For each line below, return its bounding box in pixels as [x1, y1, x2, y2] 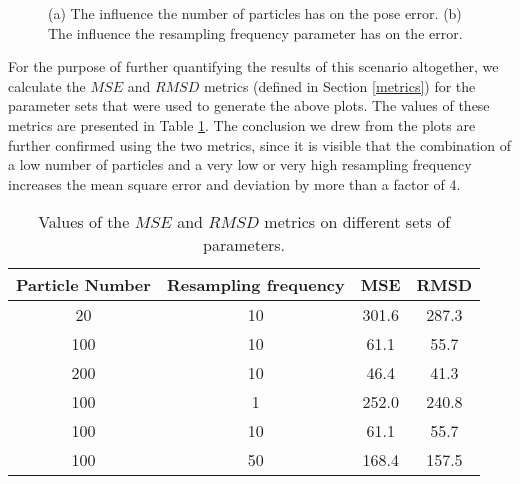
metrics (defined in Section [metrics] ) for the [203, 75, 476, 96]
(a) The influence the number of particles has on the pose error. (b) [48, 3, 462, 23]
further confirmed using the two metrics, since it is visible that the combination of [8, 134, 511, 155]
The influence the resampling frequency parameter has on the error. [48, 22, 463, 43]
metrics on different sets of [264, 210, 451, 234]
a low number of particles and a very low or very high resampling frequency [8, 154, 472, 175]
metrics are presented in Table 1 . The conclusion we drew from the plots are [8, 114, 476, 135]
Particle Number [16, 273, 151, 297]
